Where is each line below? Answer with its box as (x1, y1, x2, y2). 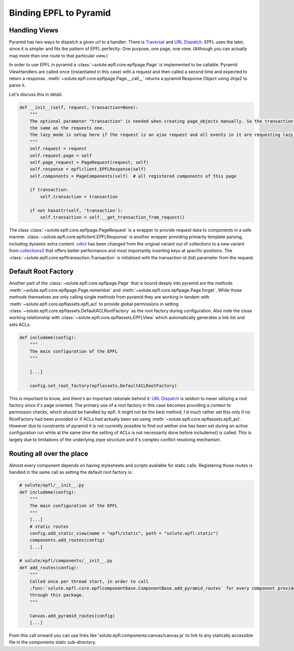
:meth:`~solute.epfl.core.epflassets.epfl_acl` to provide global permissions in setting (9, 301, 179, 307)
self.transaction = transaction (40, 194, 118, 199)
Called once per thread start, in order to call (29, 578, 149, 584)
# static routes (29, 523, 69, 529)
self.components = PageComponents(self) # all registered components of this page (29, 173, 237, 179)
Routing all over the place (9, 449, 88, 458)
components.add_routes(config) (29, 538, 105, 543)
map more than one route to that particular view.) (9, 53, 108, 58)
